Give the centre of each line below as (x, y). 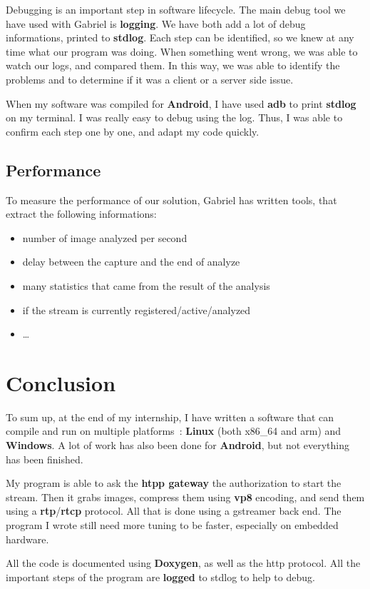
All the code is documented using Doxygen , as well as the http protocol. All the (183, 563)
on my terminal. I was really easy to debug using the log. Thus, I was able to (174, 117)
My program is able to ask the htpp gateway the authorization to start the (174, 483)
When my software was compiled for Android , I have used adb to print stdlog (181, 103)
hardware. (27, 539)
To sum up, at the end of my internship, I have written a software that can (170, 417)
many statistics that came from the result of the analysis (146, 285)
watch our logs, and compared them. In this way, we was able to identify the (173, 65)
